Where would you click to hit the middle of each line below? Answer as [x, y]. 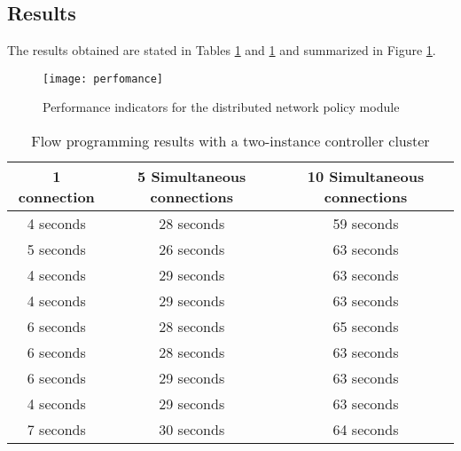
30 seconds [192, 430]
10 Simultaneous [366, 177]
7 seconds [56, 430]
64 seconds [366, 430]
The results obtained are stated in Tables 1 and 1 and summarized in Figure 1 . [222, 50]
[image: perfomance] [103, 79]
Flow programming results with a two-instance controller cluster [230, 141]
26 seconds [192, 249]
